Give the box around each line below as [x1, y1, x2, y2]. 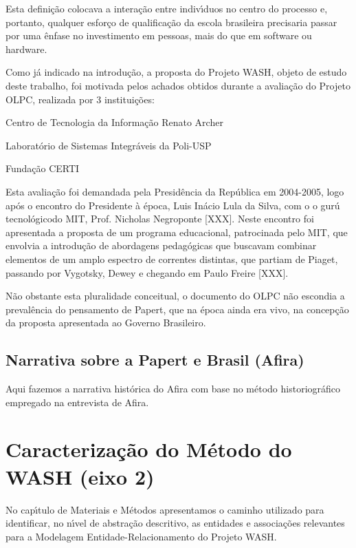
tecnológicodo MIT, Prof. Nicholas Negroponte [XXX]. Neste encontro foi [5, 211, 314, 226]
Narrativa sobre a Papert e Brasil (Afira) [5, 349, 304, 370]
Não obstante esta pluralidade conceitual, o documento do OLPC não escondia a [5, 288, 345, 303]
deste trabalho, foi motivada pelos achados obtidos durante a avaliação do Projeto [5, 78, 351, 92]
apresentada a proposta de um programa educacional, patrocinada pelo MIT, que [5, 224, 348, 239]
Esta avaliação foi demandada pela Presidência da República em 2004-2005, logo [5, 184, 344, 198]
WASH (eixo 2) [5, 462, 155, 490]
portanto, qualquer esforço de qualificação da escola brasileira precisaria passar [5, 14, 337, 29]
